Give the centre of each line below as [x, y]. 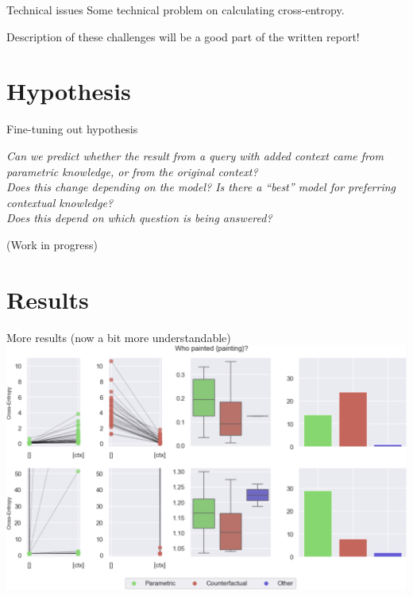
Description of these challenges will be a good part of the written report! [183, 36]
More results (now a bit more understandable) [119, 337]
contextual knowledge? [60, 202]
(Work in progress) [52, 244]
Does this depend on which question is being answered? [139, 218]
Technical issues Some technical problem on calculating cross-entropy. [176, 10]
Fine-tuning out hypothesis [72, 129]
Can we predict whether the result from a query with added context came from [195, 155]
